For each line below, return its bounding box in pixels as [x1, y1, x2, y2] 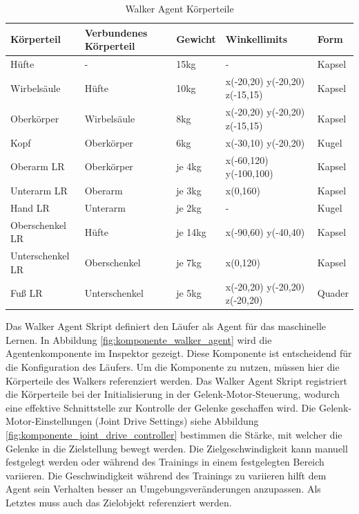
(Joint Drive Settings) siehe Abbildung [95, 414, 259, 428]
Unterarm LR [10, 183, 68, 198]
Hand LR [10, 200, 50, 214]
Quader [317, 286, 349, 300]
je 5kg [176, 286, 202, 300]
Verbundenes [84, 25, 148, 39]
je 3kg [176, 183, 202, 198]
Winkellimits [225, 32, 288, 46]
